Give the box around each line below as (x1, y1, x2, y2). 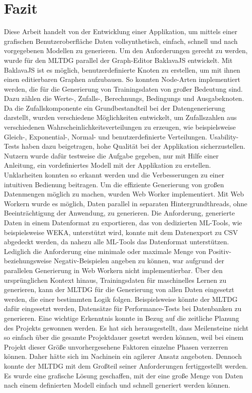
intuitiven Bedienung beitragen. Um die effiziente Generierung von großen (4, 179, 224, 189)
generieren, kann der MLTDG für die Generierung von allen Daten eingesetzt (4, 284, 234, 295)
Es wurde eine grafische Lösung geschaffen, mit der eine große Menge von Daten (4, 370, 243, 380)
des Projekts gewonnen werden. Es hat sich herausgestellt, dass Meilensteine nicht (4, 322, 249, 333)
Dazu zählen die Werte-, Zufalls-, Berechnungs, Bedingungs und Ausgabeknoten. (4, 93, 244, 103)
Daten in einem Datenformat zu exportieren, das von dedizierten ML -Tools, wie (4, 217, 242, 227)
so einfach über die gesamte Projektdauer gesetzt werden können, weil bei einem (4, 332, 244, 342)
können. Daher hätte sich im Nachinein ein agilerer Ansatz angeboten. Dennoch (4, 351, 242, 361)
